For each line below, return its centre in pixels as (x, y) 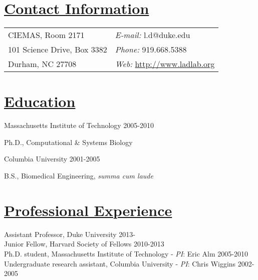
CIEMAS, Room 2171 (46, 35)
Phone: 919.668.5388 (151, 49)
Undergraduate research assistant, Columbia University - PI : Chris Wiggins (120, 263)
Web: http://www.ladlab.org (165, 64)
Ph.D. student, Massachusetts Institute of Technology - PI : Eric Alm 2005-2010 (126, 253)
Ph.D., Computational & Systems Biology (68, 142)
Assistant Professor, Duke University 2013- (70, 234)
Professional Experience (88, 210)
